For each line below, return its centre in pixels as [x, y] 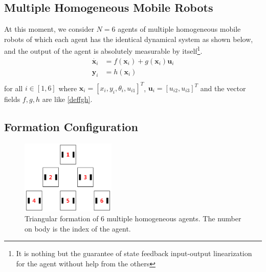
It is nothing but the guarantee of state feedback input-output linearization [134, 253]
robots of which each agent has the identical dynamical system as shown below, [129, 39]
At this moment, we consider [49, 29]
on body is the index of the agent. [78, 228]
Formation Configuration [71, 127]
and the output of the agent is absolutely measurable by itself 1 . [103, 50]
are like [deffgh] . [67, 99]
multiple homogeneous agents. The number [174, 218]
